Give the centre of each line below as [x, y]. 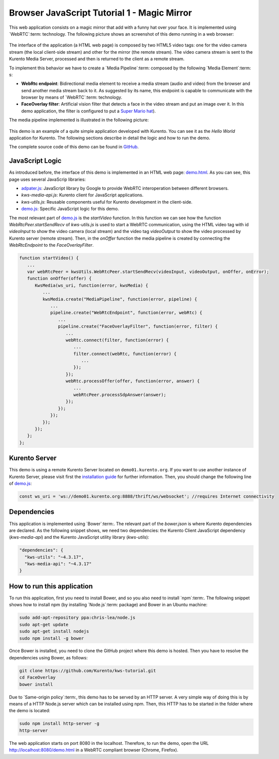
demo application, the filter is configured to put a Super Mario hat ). [88, 111]
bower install [36, 684]
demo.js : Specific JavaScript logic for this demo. [70, 209]
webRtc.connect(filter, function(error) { [117, 340]
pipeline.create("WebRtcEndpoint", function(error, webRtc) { [126, 313]
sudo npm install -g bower [52, 638]
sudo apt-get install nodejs [54, 632]
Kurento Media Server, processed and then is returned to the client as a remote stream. [97, 59]
